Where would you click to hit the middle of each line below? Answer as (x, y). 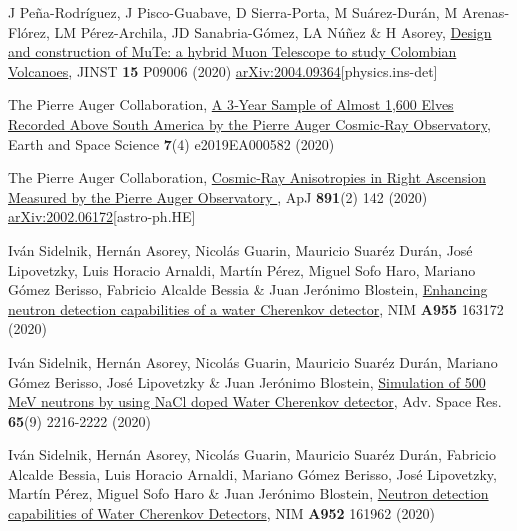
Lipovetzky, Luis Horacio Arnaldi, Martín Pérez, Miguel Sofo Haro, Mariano (242, 269)
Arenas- (485, 12)
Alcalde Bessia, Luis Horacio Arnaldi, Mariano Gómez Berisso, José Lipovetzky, (252, 473)
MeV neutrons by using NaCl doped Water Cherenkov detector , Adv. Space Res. (255, 401)
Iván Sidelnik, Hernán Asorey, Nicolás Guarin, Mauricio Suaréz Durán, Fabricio (252, 454)
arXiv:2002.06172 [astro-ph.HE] (102, 216)
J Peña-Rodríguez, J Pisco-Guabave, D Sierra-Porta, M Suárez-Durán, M (233, 12)
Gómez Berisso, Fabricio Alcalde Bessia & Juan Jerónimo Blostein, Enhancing (248, 289)
